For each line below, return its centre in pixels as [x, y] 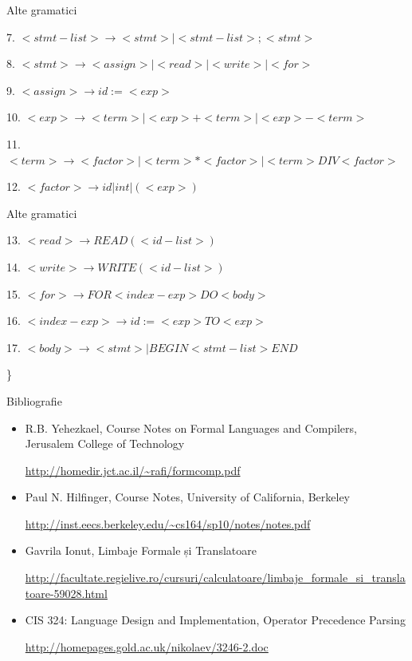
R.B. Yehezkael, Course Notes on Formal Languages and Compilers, [191, 427]
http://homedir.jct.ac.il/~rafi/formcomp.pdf [133, 470]
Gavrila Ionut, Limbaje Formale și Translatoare [141, 550]
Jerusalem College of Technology [105, 443]
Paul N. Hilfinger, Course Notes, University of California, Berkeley [188, 497]
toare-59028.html [66, 593]
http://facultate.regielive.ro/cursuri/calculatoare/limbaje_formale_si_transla [215, 578]
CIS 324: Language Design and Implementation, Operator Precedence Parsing [215, 620]
